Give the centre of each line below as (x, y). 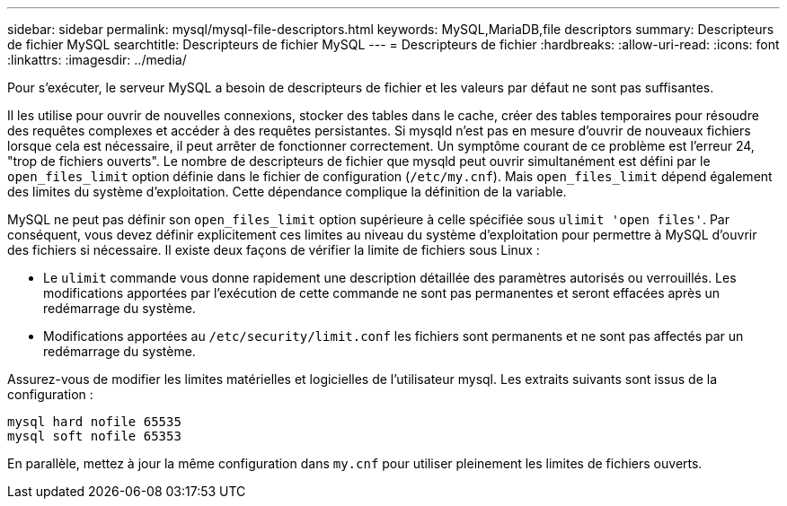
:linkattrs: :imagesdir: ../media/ (97, 60)
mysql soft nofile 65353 (94, 436)
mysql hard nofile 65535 (94, 422)
